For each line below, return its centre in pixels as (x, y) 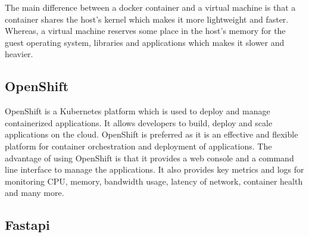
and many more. (35, 193)
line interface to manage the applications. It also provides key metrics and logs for (154, 169)
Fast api (27, 225)
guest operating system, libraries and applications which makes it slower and (145, 42)
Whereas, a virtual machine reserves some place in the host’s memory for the (145, 31)
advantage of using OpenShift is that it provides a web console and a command (149, 158)
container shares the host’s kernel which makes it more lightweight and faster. (147, 19)
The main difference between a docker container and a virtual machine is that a (150, 7)
